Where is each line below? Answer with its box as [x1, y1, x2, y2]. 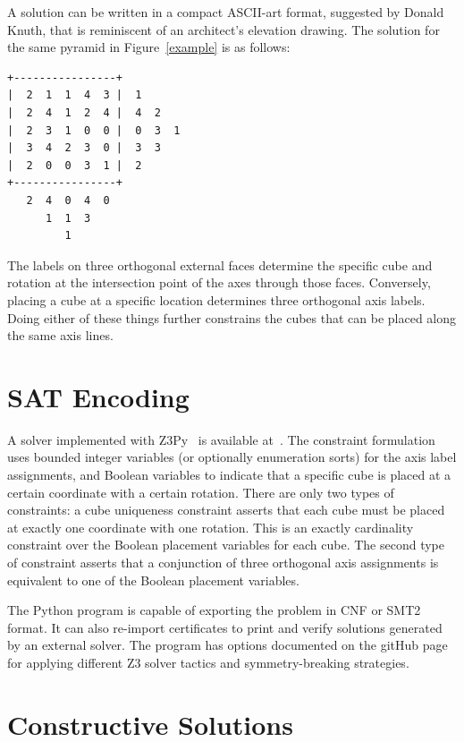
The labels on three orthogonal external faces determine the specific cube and [7, 255, 433, 274]
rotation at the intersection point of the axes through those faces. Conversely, [7, 273, 431, 292]
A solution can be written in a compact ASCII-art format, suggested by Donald [7, 3, 444, 21]
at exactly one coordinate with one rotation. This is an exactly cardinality [7, 517, 414, 536]
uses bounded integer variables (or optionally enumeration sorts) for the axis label [7, 448, 457, 466]
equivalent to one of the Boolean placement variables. [7, 570, 299, 589]
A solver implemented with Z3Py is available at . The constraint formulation [7, 430, 435, 448]
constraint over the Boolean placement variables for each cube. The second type [7, 535, 444, 554]
